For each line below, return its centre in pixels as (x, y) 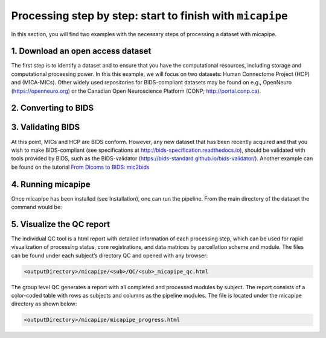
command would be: (37, 207)
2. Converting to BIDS (53, 108)
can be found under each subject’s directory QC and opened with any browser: (110, 255)
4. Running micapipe (51, 184)
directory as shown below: (44, 304)
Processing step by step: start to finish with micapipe (149, 16)
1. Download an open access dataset (81, 51)
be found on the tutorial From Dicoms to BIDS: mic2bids (80, 167)
